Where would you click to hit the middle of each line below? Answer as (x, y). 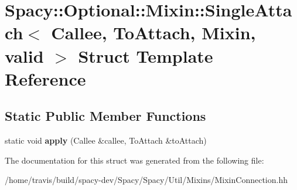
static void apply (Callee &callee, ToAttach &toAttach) (106, 140)
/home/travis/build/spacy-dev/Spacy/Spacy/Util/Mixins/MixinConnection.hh (146, 180)
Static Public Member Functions (105, 116)
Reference (45, 78)
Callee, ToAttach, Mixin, (153, 33)
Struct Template (146, 55)
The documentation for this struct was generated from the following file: (134, 160)
